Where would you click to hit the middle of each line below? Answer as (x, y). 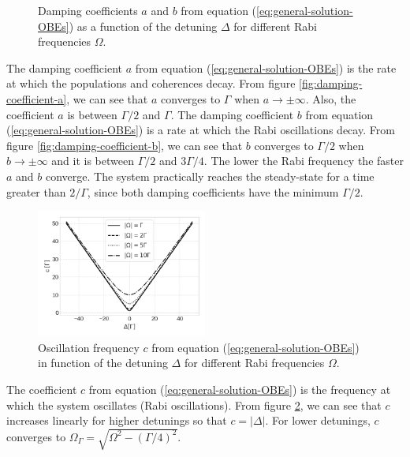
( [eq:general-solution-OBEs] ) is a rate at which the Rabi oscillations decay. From (201, 130)
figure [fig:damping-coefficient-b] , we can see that (125, 145)
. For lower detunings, (318, 420)
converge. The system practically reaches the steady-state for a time (210, 176)
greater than (36, 191)
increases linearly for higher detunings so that (117, 420)
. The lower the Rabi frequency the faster (304, 161)
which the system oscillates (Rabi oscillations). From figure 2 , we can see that (194, 405)
